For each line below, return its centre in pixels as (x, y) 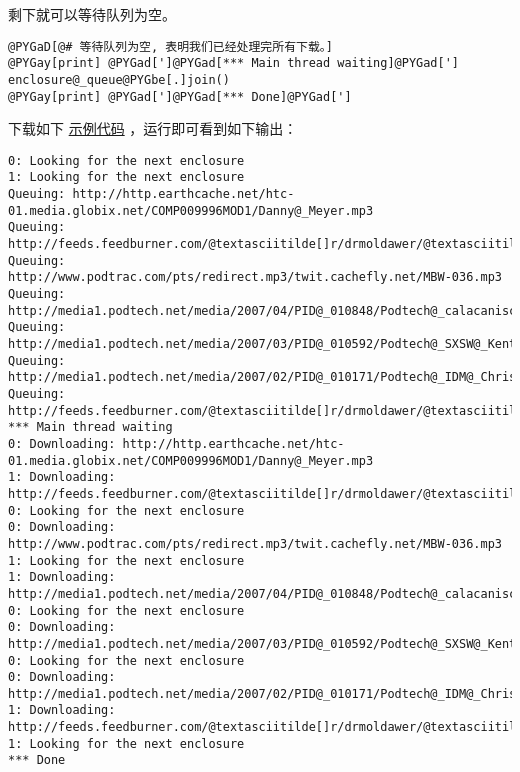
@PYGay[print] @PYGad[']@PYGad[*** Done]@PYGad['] (180, 96)
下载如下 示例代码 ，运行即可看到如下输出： (153, 128)
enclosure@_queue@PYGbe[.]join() (119, 79)
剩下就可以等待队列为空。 (92, 14)
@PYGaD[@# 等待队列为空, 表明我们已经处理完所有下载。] (170, 46)
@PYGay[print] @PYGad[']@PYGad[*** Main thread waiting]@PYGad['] (234, 63)
